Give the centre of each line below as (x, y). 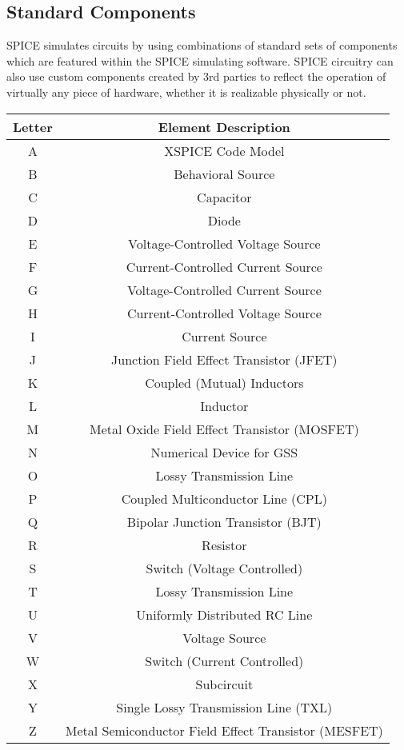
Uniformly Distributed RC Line (224, 614)
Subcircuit (224, 684)
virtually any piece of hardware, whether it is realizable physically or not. (186, 92)
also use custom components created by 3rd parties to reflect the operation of (196, 76)
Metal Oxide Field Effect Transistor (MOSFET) (224, 429)
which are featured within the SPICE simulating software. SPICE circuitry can (200, 60)
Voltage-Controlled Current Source (224, 289)
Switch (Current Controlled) (224, 660)
